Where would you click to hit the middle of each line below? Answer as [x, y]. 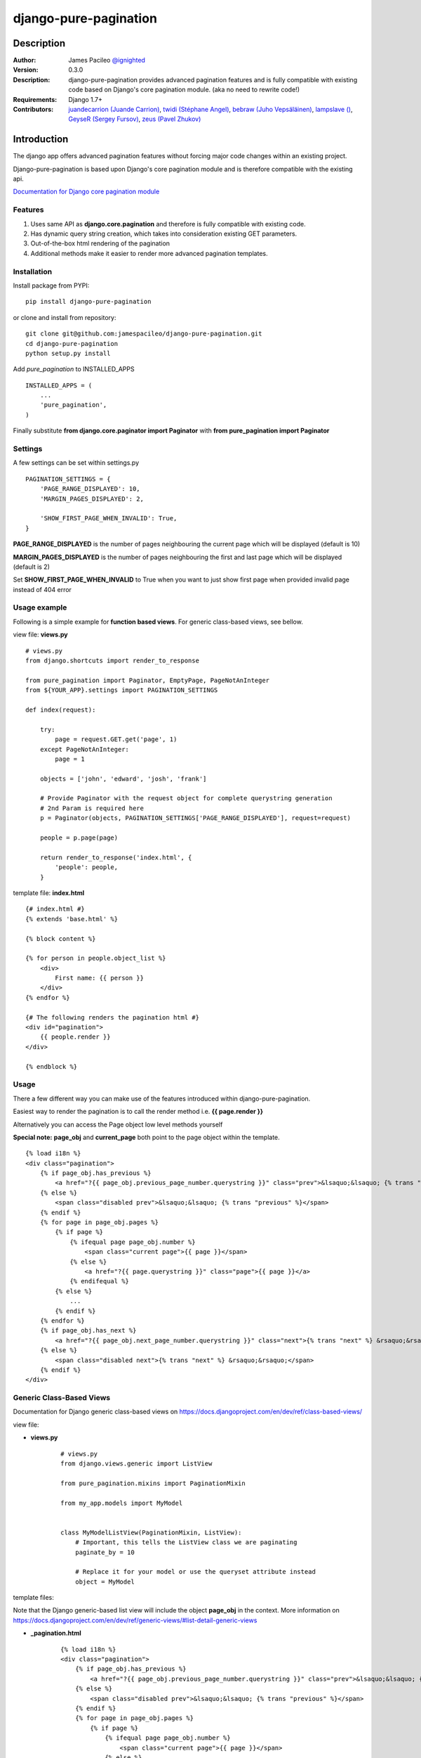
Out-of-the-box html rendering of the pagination [100, 243]
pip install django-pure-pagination [88, 302]
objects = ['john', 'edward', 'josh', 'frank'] [123, 778]
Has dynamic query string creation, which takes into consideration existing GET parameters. [164, 234]
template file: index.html [48, 892]
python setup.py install [68, 353]
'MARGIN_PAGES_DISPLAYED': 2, [92, 499]
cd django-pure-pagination [72, 344]
